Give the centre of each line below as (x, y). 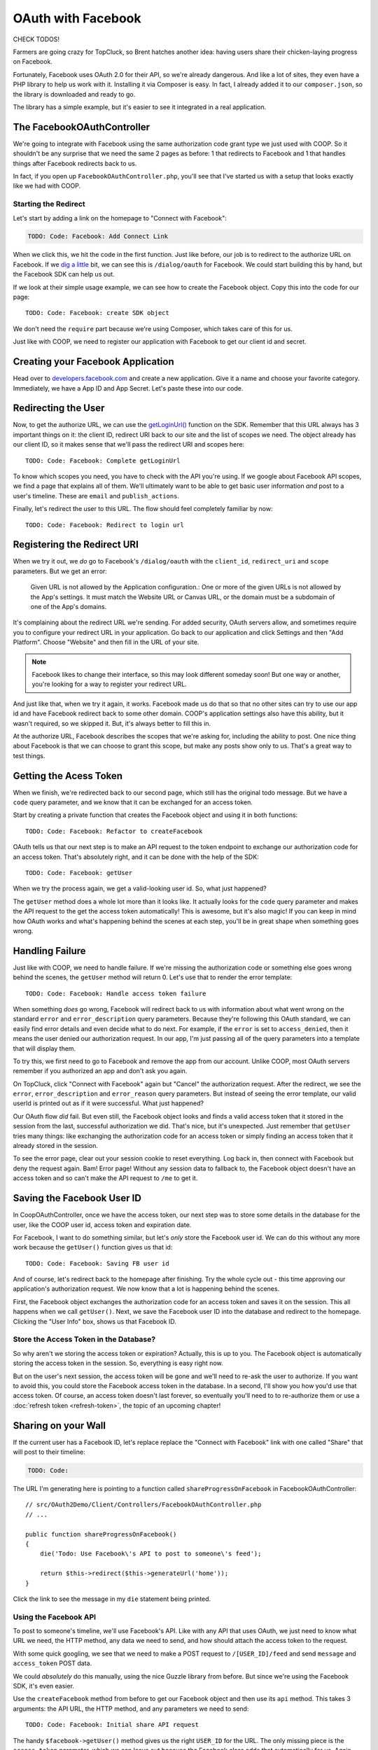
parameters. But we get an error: (60, 571)
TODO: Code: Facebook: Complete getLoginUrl (103, 461)
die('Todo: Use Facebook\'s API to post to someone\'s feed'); (150, 1554)
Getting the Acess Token (68, 776)
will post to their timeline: (49, 1452)
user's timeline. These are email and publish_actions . (96, 496)
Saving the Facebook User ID (77, 1198)
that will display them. (44, 1048)
